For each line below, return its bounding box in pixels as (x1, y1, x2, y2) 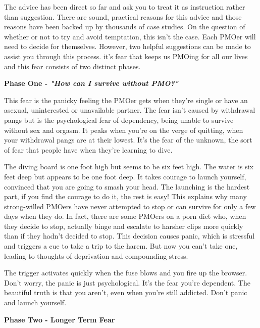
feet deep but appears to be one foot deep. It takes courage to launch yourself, (4, 171, 246, 181)
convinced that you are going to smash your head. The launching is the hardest (4, 181, 250, 192)
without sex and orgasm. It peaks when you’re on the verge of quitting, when (4, 124, 243, 135)
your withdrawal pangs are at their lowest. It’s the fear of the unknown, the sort (4, 134, 252, 145)
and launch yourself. (4, 297, 67, 308)
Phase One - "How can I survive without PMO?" (4, 78, 178, 88)
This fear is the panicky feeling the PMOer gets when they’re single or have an (4, 95, 248, 105)
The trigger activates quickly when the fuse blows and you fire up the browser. (4, 267, 247, 278)
